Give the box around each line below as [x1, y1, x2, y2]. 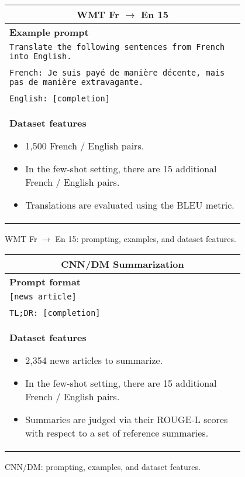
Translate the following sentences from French [9, 42, 225, 52]
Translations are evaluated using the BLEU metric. [25, 198, 234, 212]
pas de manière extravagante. [9, 77, 144, 87]
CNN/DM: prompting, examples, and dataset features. [5, 460, 201, 472]
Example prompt [9, 25, 89, 39]
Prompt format [9, 274, 81, 288]
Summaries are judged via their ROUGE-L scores [25, 412, 228, 426]
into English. [9, 52, 72, 61]
